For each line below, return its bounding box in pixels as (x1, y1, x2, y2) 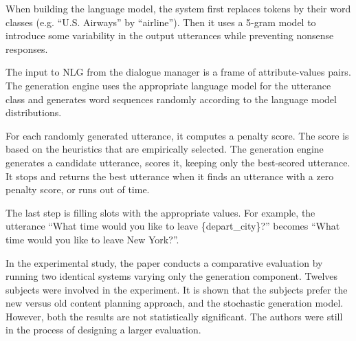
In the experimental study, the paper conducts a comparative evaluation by (5, 255, 323, 269)
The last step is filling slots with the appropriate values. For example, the (5, 205, 315, 219)
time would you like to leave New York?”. (5, 232, 179, 246)
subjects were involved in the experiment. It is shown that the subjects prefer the (5, 282, 348, 296)
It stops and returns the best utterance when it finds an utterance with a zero (5, 168, 334, 183)
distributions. (5, 105, 62, 120)
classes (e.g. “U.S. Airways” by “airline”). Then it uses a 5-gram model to (5, 14, 316, 29)
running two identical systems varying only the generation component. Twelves (5, 269, 338, 283)
